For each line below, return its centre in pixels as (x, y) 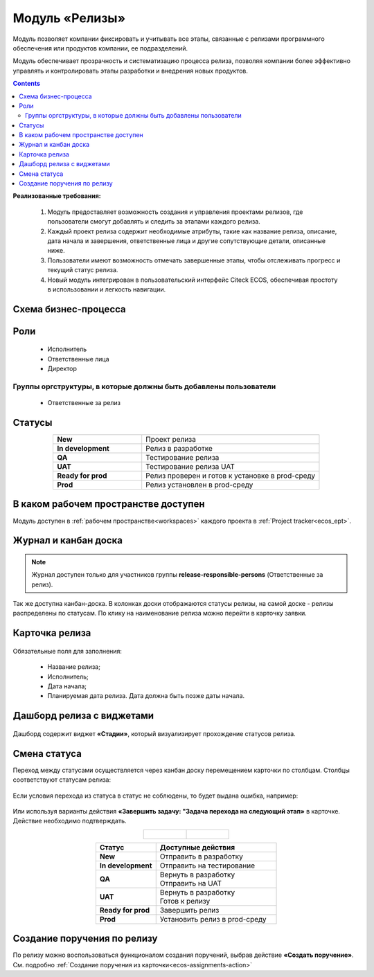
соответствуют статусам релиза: (62, 780)
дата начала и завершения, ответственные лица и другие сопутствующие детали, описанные (186, 241)
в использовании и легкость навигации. (107, 289)
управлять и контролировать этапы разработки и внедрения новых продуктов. (131, 71)
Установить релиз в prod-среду (213, 919)
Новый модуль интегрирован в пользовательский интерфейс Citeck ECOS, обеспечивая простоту (193, 280)
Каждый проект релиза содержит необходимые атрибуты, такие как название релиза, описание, (192, 231)
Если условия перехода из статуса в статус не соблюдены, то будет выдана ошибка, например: (155, 796)
